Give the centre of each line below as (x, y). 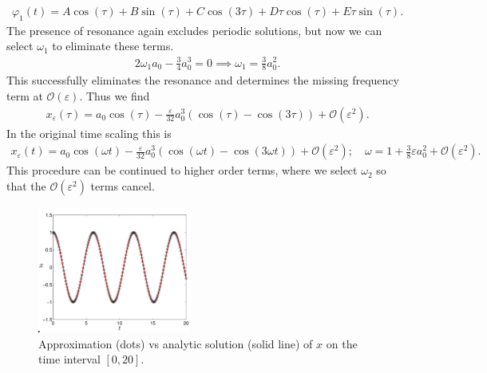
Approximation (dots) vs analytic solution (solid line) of (176, 343)
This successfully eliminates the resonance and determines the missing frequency (203, 80)
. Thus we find (115, 95)
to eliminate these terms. (113, 46)
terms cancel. (123, 185)
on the (342, 343)
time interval (69, 359)
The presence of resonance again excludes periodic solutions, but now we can (194, 30)
